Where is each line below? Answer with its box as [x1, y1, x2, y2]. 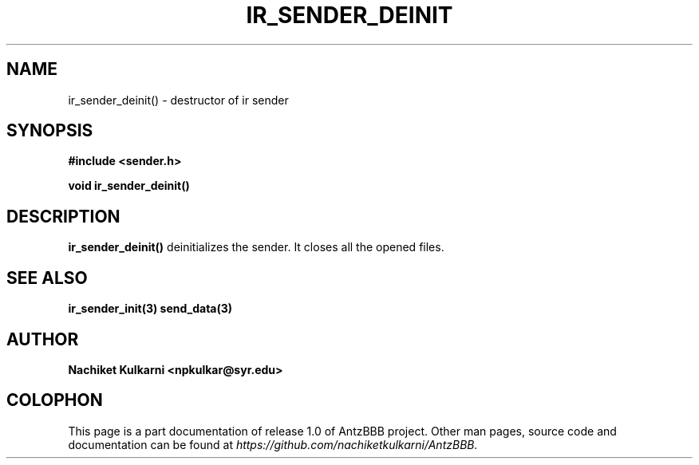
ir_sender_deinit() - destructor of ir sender [68, 93, 289, 107]
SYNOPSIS [6, 120, 93, 141]
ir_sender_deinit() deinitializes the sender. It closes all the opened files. [68, 240, 444, 254]
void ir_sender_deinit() [68, 179, 190, 193]
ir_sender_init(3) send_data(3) [68, 301, 233, 316]
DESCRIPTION [6, 206, 120, 227]
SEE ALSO [6, 267, 88, 288]
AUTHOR [6, 329, 79, 349]
